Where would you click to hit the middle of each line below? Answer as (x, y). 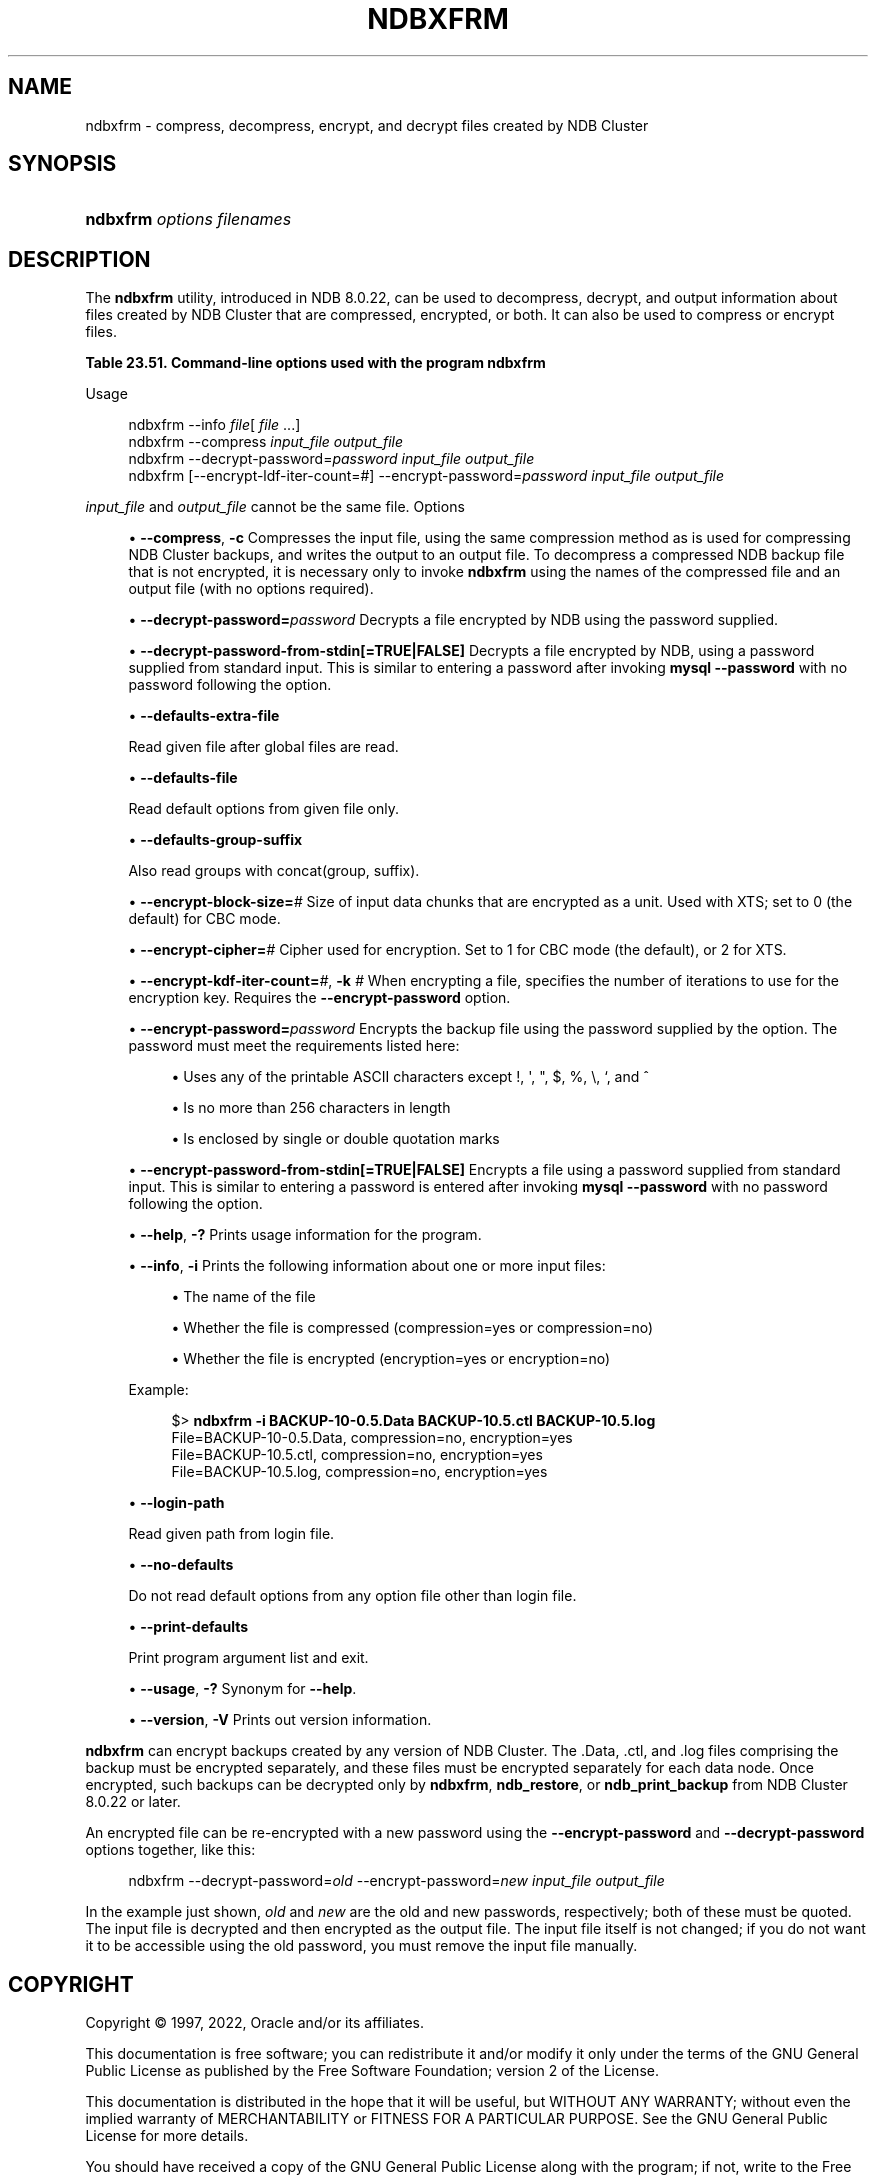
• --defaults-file (183, 778)
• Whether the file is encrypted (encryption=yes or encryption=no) (391, 1359)
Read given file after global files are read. (263, 747)
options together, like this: (170, 1850)
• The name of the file (243, 1297)
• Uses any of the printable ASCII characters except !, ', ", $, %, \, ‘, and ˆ (410, 1077)
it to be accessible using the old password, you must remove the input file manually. (361, 1946)
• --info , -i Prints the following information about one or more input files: (367, 1266)
